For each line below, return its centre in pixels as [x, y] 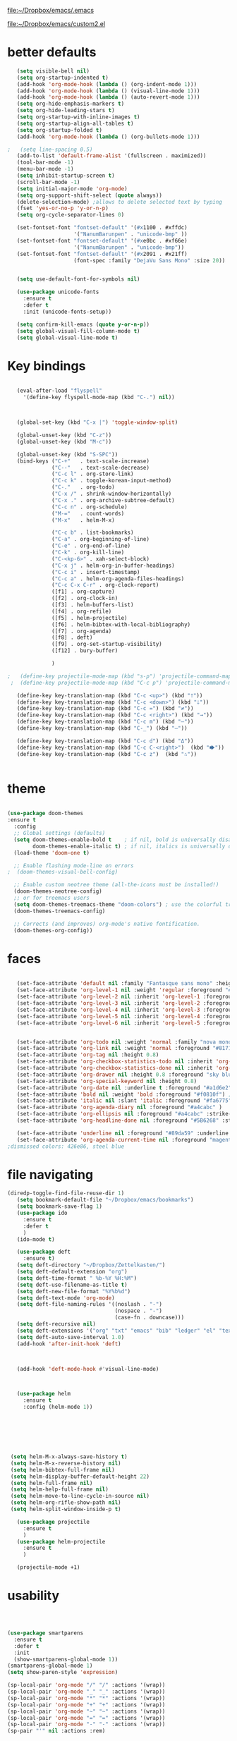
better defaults [52, 53]
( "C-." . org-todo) [83, 487]
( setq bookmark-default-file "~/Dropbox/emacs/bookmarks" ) [105, 1200]
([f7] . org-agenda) [82, 631]
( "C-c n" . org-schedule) [90, 507]
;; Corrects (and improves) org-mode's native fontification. [107, 924]
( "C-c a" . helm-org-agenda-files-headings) [118, 579]
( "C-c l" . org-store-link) [93, 474]
